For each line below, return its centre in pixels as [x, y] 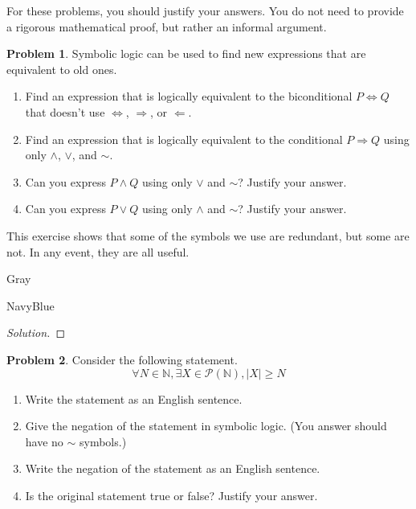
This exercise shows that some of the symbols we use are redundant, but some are [208, 235]
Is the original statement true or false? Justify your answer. [171, 495]
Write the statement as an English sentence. [134, 398]
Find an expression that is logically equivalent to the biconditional [189, 96]
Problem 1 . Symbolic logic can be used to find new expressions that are [186, 53]
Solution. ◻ [36, 332]
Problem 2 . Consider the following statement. [122, 359]
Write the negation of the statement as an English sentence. [173, 468]
